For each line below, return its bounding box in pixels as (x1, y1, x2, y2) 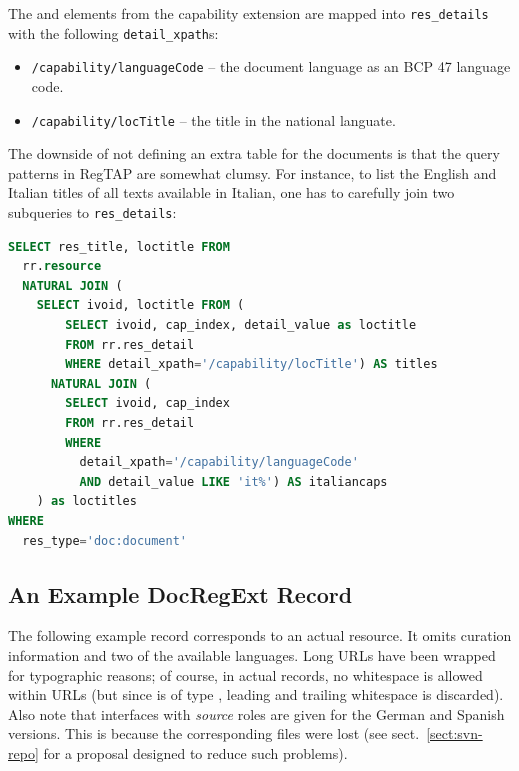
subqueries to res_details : (8, 202, 177, 222)
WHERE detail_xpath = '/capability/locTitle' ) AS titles (65, 357, 438, 372)
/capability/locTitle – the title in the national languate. (31, 109, 396, 130)
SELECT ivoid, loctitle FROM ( (36, 298, 245, 313)
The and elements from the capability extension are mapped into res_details (8, 3, 489, 23)
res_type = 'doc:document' (22, 533, 187, 548)
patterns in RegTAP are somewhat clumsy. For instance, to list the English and (8, 162, 497, 183)
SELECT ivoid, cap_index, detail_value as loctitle (65, 318, 417, 333)
